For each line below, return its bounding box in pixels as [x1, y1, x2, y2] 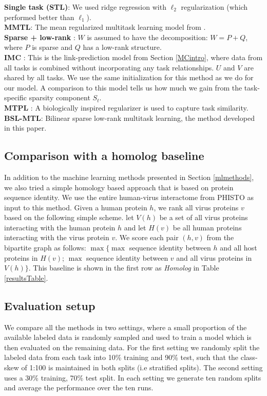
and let [124, 222, 146, 232]
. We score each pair [115, 232, 179, 243]
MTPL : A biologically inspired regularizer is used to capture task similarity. [4, 102, 249, 113]
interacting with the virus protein [4, 232, 109, 243]
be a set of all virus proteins [159, 212, 248, 223]
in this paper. [4, 122, 47, 133]
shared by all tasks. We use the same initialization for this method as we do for [4, 72, 254, 83]
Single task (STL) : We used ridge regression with [4, 2, 166, 12]
